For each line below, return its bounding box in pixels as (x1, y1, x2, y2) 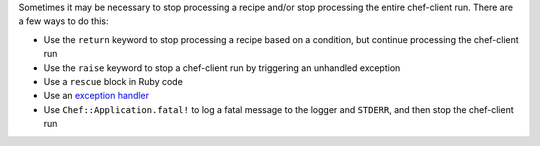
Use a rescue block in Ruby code (43, 75, 184, 87)
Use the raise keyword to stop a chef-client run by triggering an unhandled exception (43, 61, 401, 74)
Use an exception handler (43, 90, 150, 102)
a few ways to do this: (18, 15, 109, 27)
